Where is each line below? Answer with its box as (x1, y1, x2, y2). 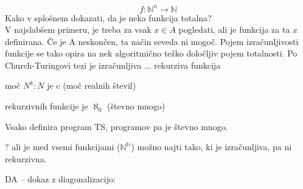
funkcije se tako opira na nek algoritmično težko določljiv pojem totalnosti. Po (5, 47, 298, 60)
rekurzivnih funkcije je (5, 100, 88, 112)
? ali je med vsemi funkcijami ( (5, 140, 120, 153)
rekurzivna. (5, 152, 47, 165)
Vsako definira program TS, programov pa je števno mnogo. (5, 120, 228, 132)
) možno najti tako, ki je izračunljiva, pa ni (131, 140, 292, 153)
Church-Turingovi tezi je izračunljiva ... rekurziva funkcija (5, 58, 221, 71)
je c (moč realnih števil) (47, 79, 136, 92)
